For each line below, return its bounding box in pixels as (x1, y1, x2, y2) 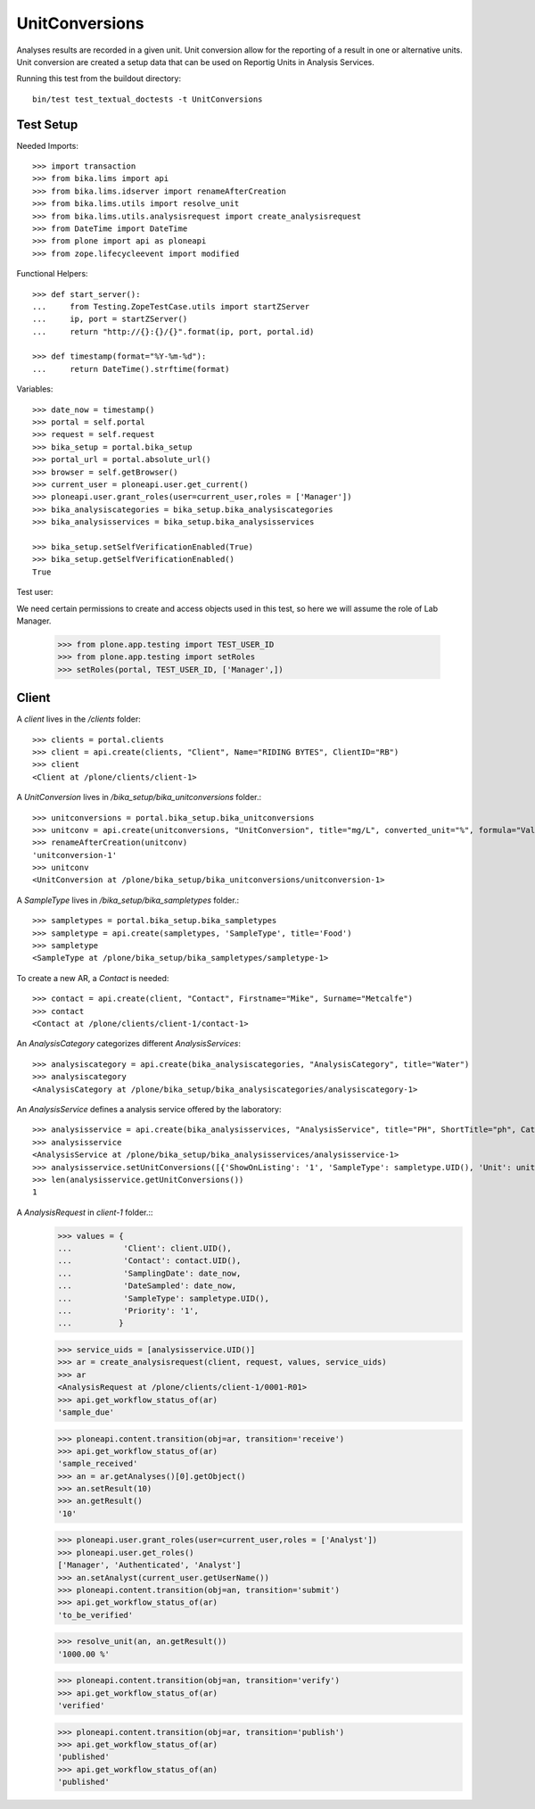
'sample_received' (57, 1458, 138, 1469)
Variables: (16, 384, 53, 394)
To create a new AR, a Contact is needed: (16, 972, 169, 983)
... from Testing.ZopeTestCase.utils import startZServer (32, 301, 310, 311)
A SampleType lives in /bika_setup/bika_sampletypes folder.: (16, 895, 240, 905)
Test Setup (16, 117, 78, 132)
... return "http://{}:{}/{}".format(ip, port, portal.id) (32, 326, 315, 336)
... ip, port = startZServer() (32, 314, 188, 325)
